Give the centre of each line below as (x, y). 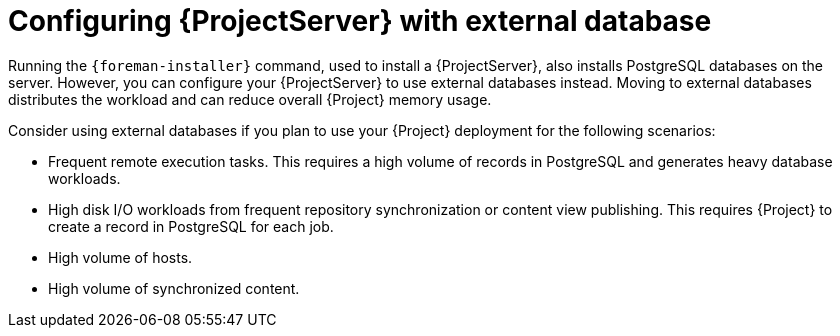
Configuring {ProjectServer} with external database (360, 21)
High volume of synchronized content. (174, 288)
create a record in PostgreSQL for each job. (191, 226)
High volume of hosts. (120, 257)
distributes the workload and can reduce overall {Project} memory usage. (250, 99)
